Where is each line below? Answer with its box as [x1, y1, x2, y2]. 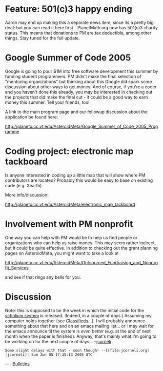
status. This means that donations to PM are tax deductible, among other [5, 30, 152, 36]
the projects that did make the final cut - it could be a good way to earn [5, 94, 148, 100]
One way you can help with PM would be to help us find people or [5, 234, 138, 240]
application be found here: [5, 114, 58, 120]
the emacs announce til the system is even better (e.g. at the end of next [5, 328, 151, 334]
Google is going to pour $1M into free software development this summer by [5, 68, 159, 74]
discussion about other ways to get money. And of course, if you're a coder [5, 84, 157, 90]
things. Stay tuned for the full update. [5, 35, 80, 41]
